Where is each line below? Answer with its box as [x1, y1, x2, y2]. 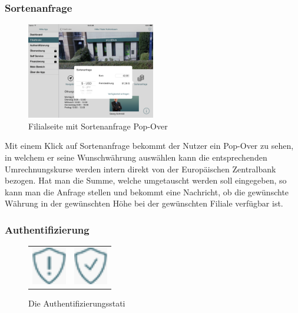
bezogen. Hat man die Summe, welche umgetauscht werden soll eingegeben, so [5, 174, 287, 187]
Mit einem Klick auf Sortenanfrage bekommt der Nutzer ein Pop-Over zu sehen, [5, 139, 294, 152]
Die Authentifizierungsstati [28, 297, 125, 309]
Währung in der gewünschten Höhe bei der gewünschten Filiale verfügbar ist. [5, 197, 283, 209]
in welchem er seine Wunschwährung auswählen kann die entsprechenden [5, 151, 267, 163]
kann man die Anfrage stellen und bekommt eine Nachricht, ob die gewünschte [5, 185, 289, 198]
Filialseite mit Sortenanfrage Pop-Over [28, 119, 168, 132]
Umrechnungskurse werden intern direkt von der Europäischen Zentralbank [5, 162, 276, 175]
